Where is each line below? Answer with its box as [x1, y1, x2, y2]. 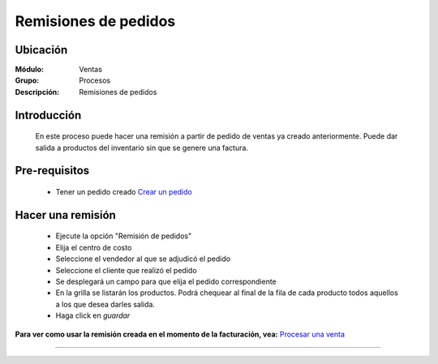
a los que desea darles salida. [55, 299, 156, 309]
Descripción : [15, 87, 60, 96]
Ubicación [15, 43, 68, 57]
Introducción [15, 108, 82, 122]
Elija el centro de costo [55, 242, 132, 252]
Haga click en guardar [55, 310, 131, 320]
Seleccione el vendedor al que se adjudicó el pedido [55, 254, 231, 263]
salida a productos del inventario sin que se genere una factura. [35, 143, 249, 152]
